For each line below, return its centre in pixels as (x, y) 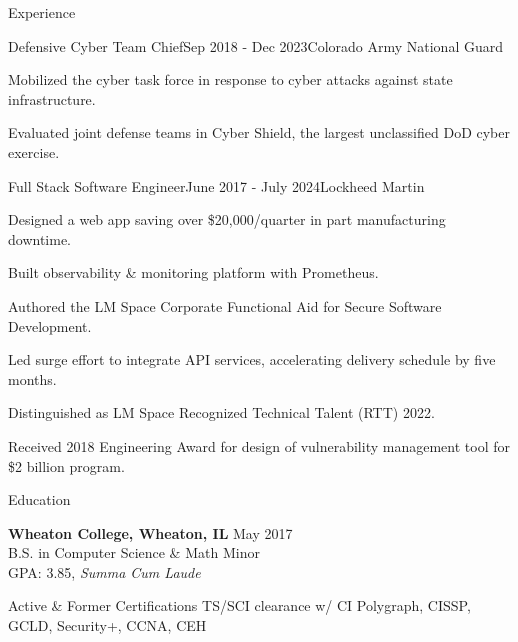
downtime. (39, 238)
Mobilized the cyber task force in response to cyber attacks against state (230, 79)
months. (32, 378)
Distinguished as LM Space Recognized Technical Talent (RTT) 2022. (221, 412)
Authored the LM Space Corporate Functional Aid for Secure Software (225, 305)
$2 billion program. (66, 465)
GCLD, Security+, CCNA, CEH (107, 625)
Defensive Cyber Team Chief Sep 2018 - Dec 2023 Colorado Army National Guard (255, 45)
